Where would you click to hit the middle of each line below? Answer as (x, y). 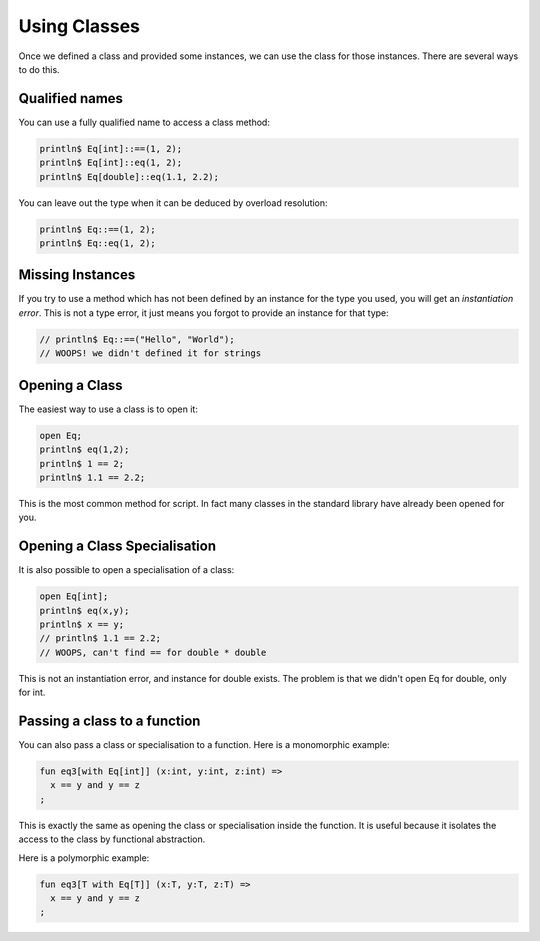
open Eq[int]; (74, 596)
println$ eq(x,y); (84, 610)
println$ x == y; (82, 624)
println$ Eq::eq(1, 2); (98, 243)
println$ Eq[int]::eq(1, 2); (111, 163)
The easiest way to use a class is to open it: (108, 409)
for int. (32, 692)
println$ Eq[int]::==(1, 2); (111, 148)
